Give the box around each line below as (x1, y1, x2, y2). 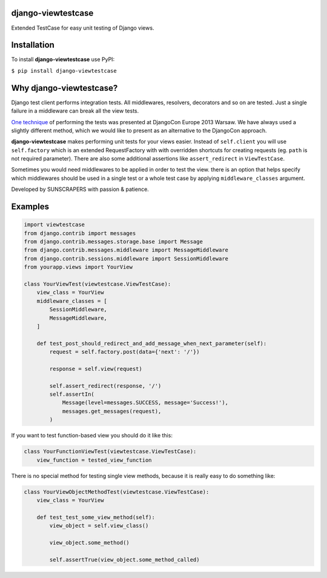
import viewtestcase (24, 221, 85, 228)
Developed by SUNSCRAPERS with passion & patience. (11, 185, 150, 193)
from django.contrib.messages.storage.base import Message (24, 238, 203, 245)
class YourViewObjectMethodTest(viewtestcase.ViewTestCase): (24, 488, 210, 495)
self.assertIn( (49, 391, 95, 398)
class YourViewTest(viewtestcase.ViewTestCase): (24, 281, 171, 287)
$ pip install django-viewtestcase (11, 67, 117, 74)
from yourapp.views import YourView (24, 264, 133, 271)
